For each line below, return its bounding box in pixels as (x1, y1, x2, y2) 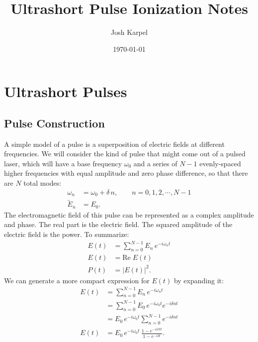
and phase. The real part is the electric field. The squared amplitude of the (4, 219, 233, 229)
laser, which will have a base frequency (4, 158, 122, 168)
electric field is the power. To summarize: (4, 229, 129, 239)
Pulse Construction (4, 115, 105, 130)
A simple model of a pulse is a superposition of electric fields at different (4, 138, 225, 149)
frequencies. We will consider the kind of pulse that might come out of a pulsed (4, 148, 246, 159)
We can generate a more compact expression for (4, 275, 150, 285)
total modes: (23, 178, 62, 188)
